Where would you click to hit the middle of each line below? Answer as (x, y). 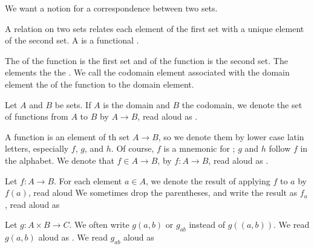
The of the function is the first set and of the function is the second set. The (146, 60)
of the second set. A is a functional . (72, 40)
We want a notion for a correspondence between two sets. (111, 8)
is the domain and (136, 104)
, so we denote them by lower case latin (231, 136)
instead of (207, 225)
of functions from (37, 116)
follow (280, 148)
